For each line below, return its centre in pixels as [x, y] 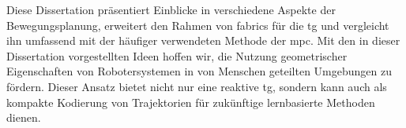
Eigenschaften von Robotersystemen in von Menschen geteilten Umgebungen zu [199, 71]
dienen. [24, 117]
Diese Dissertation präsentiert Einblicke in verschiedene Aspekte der [171, 9]
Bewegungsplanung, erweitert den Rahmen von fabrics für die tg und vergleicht [198, 25]
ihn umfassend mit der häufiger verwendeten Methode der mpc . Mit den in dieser [203, 40]
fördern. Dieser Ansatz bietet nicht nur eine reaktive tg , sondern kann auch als [197, 86]
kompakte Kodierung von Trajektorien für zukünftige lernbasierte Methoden [191, 102]
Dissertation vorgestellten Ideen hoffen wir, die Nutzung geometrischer [177, 55]
